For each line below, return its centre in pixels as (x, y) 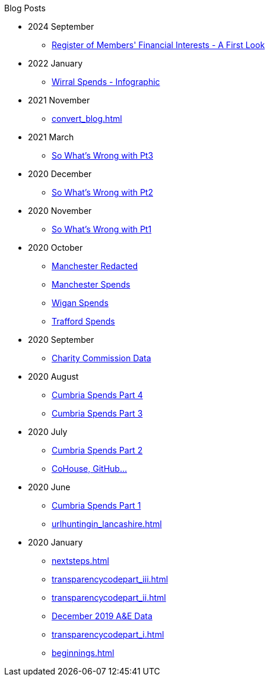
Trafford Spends (83, 321)
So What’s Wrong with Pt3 (103, 155)
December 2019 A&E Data (102, 616)
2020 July (48, 432)
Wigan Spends (80, 303)
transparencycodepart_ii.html (109, 598)
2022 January (55, 63)
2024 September (61, 26)
